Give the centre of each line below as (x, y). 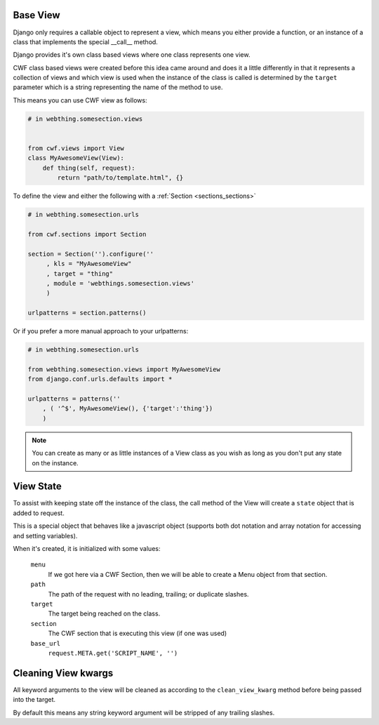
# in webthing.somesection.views (85, 119)
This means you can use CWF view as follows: (80, 100)
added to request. (39, 513)
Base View (36, 15)
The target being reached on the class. (104, 613)
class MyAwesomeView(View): (76, 158)
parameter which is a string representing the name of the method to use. (118, 87)
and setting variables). (45, 536)
